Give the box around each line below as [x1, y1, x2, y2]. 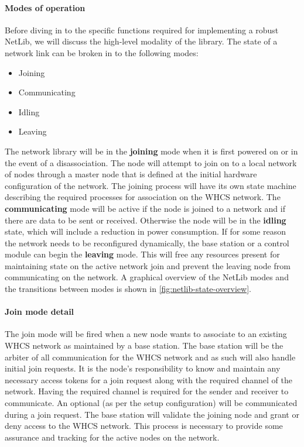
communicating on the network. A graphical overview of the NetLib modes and [5, 271, 289, 283]
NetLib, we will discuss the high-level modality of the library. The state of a [5, 35, 278, 47]
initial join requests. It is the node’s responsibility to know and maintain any [5, 362, 281, 374]
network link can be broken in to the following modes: [5, 46, 199, 59]
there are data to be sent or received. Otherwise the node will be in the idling [5, 214, 286, 226]
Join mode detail [5, 305, 74, 318]
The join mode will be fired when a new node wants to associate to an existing [5, 328, 287, 340]
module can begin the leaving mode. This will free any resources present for [5, 248, 280, 260]
